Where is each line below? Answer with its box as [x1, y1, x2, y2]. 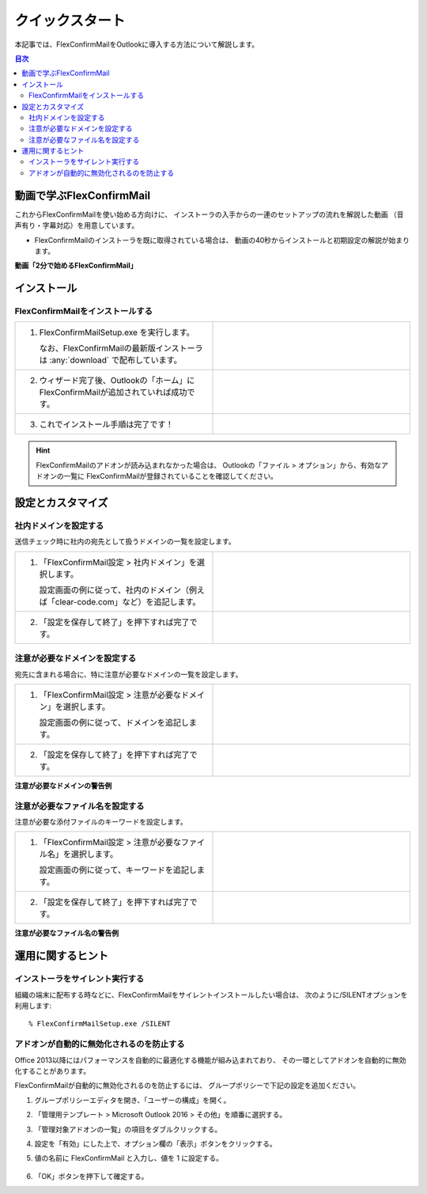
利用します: [14, 1001, 52, 1010]
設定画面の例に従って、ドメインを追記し [39, 717, 190, 728]
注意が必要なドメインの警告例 [14, 780, 112, 790]
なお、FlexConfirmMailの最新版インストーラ [39, 343, 203, 354]
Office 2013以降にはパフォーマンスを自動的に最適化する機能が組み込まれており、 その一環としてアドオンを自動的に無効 [14, 1055, 406, 1064]
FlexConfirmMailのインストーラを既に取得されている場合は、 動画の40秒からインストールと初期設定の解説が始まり [34, 235, 410, 244]
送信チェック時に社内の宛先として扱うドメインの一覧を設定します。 [14, 536, 236, 546]
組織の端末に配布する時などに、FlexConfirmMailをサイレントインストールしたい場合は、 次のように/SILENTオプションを [14, 990, 408, 999]
